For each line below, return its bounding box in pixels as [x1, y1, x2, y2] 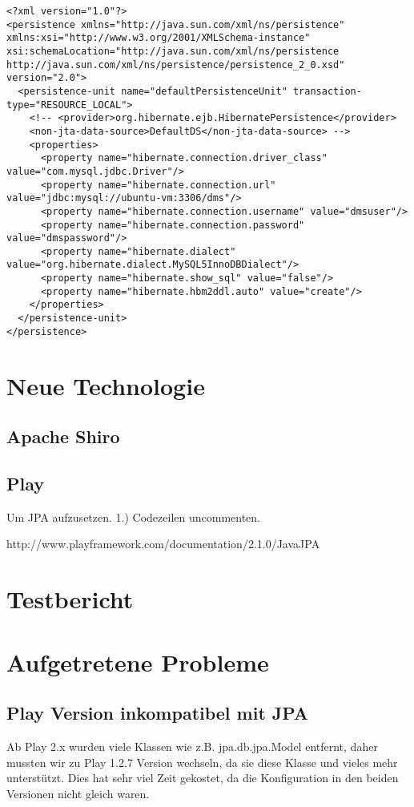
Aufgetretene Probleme [6, 645, 269, 678]
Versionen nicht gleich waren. [6, 785, 150, 801]
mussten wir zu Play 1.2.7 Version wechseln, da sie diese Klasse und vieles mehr [6, 753, 398, 770]
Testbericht [6, 583, 134, 615]
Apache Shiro [6, 424, 120, 449]
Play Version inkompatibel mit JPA [6, 700, 309, 725]
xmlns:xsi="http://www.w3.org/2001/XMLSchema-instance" [6, 32, 311, 44]
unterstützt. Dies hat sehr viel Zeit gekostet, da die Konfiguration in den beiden [6, 769, 399, 786]
